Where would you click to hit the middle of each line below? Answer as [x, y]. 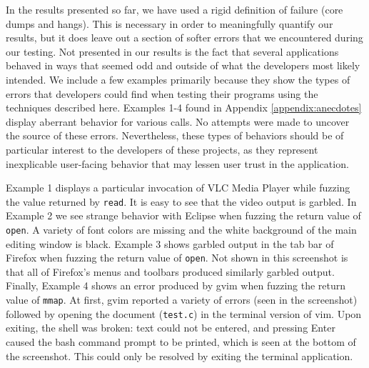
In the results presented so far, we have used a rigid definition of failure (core [175, 9]
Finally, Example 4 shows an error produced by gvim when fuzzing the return [176, 285]
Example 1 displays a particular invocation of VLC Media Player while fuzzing [178, 188]
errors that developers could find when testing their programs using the [162, 93]
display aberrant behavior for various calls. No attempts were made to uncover [178, 121]
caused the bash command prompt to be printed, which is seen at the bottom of [181, 341]
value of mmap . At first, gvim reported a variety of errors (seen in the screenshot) [182, 300]
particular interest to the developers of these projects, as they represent [162, 149]
